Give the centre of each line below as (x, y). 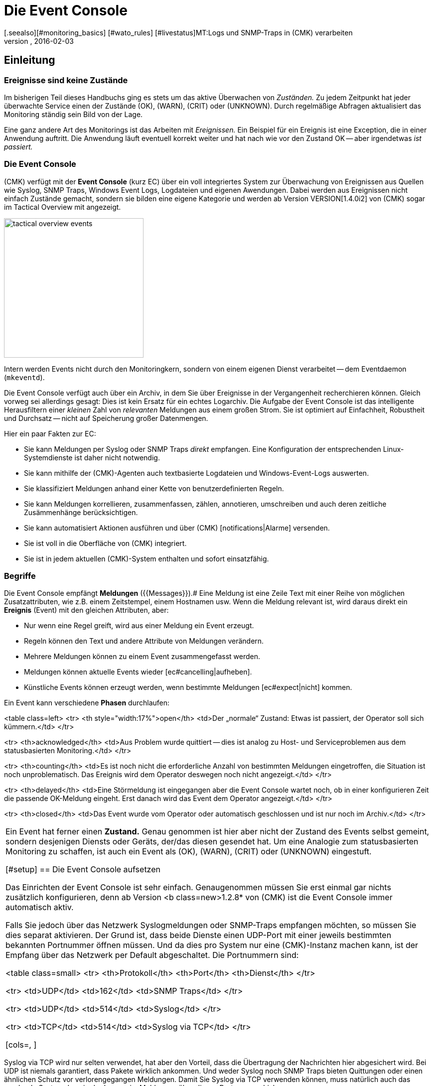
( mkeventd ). (24, 377)
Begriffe (20, 576)
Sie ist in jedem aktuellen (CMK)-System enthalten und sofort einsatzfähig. (146, 558)
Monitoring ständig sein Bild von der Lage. (73, 114)
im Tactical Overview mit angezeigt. (63, 207)
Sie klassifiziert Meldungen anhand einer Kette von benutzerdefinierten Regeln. (154, 488)
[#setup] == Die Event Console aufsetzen (83, 870)
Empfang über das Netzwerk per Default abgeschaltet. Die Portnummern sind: (152, 955)
